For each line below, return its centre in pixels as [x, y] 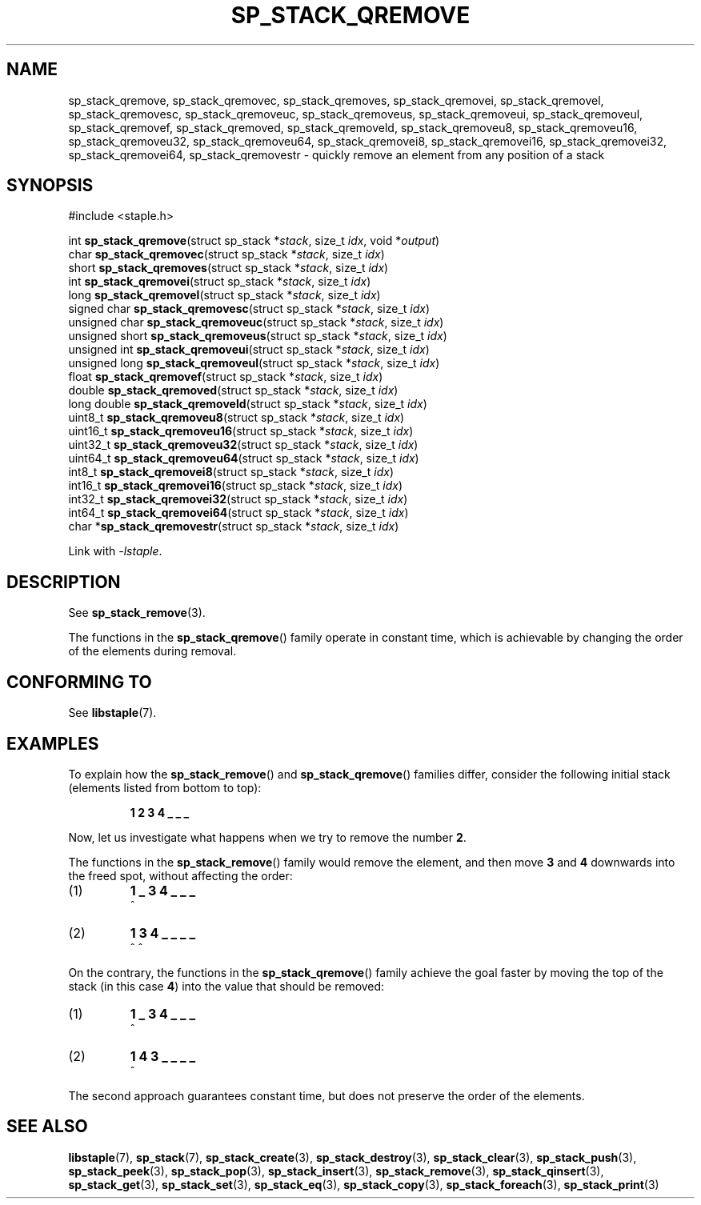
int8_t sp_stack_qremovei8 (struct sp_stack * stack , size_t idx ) [231, 472]
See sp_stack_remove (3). [137, 613]
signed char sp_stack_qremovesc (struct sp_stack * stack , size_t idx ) [249, 309]
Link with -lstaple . [115, 551]
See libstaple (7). [112, 713]
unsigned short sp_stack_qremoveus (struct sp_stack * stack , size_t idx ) [258, 336]
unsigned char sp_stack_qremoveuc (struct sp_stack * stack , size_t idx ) [256, 322]
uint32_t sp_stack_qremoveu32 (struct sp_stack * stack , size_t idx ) [243, 445]
